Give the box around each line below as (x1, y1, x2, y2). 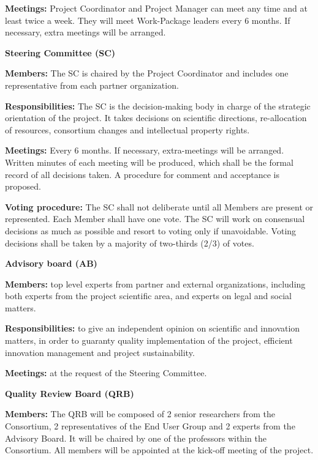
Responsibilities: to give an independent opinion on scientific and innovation (5, 322, 300, 335)
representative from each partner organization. (5, 78, 179, 91)
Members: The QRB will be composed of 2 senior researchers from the (5, 407, 275, 420)
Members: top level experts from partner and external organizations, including (5, 277, 306, 290)
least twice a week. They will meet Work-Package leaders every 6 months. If (5, 13, 290, 26)
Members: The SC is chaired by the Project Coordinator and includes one (5, 67, 289, 80)
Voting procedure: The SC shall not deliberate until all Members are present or (5, 200, 314, 213)
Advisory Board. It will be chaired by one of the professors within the (5, 431, 267, 444)
